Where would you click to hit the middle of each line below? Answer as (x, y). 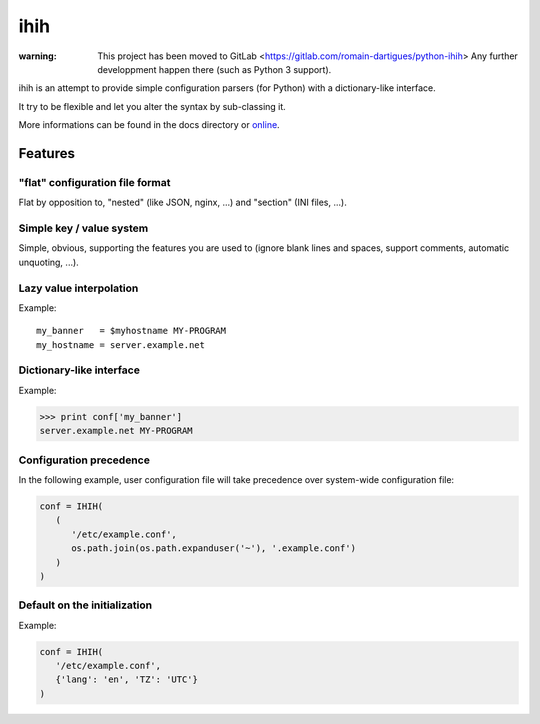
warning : (37, 56)
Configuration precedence (84, 460)
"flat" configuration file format (94, 182)
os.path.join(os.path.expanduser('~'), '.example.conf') (214, 548)
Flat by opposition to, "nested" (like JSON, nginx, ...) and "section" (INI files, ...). (182, 202)
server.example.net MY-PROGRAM (116, 431)
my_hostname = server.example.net (120, 344)
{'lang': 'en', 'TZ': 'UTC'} (127, 679)
